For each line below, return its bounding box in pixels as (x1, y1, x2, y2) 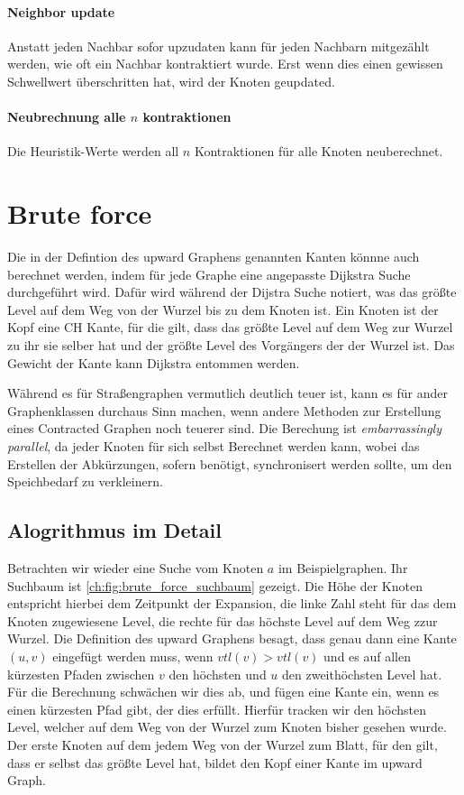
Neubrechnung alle (7, 107, 126, 126)
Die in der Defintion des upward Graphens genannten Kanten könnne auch (7, 247, 420, 266)
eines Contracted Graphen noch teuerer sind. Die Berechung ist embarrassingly (7, 419, 441, 438)
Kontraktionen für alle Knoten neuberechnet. (194, 142, 443, 161)
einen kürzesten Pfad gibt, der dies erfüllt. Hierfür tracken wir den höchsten (7, 699, 427, 718)
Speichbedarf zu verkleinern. (7, 472, 163, 491)
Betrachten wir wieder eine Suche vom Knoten (7, 559, 264, 578)
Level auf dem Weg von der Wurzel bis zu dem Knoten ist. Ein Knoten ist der (7, 300, 439, 319)
